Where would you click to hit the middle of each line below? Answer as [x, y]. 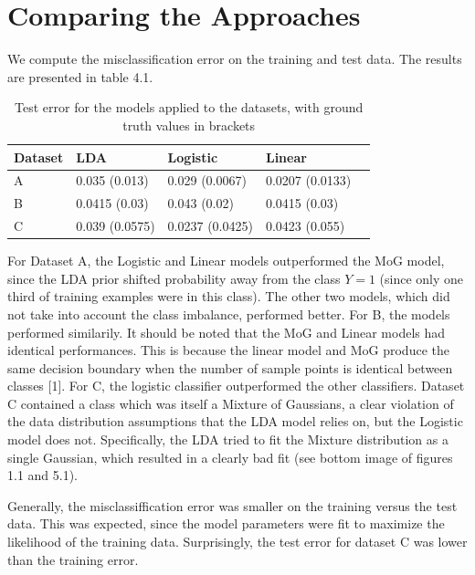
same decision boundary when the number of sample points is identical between [230, 367]
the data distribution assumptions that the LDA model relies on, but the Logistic [235, 421]
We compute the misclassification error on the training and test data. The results [235, 59]
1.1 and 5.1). [43, 475]
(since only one [422, 278]
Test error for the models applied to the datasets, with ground [189, 107]
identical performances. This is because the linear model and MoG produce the [228, 350]
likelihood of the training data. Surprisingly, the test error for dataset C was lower [237, 542]
